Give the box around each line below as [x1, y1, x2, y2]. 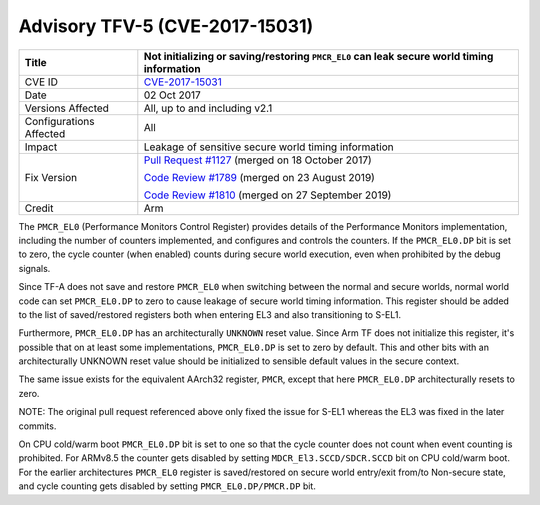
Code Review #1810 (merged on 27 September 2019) [143, 188, 392, 202]
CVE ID [24, 75, 59, 89]
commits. [18, 420, 57, 432]
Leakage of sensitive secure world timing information [143, 140, 394, 154]
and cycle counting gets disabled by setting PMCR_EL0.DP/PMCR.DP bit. [18, 480, 317, 492]
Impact [24, 140, 58, 154]
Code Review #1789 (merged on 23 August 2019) [143, 170, 375, 184]
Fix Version [24, 170, 78, 184]
